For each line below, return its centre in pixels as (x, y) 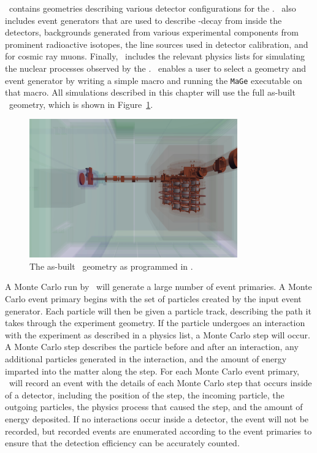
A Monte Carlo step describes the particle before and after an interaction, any (152, 347)
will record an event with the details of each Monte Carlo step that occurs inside (160, 383)
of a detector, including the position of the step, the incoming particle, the (145, 394)
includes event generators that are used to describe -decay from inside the (143, 20)
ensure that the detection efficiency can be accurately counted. (122, 443)
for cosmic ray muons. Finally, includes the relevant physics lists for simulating (155, 56)
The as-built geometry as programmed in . (111, 266)
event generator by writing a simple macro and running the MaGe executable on (154, 80)
